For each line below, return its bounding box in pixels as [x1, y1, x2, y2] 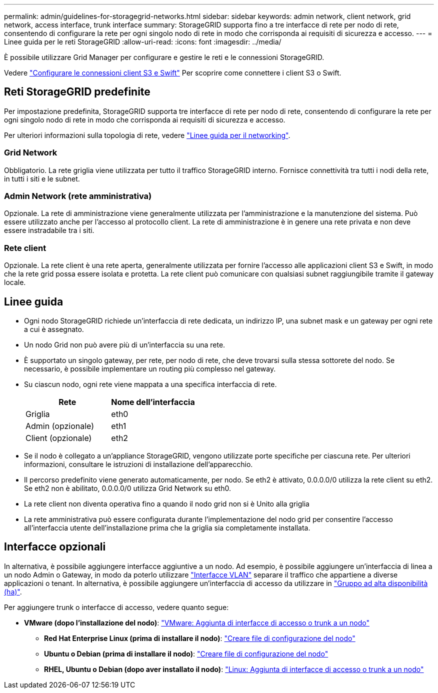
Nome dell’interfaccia [111, 396, 195, 407]
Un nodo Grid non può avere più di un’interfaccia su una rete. [24, 340, 225, 349]
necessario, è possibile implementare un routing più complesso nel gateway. [24, 364, 276, 373]
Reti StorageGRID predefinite [4, 85, 150, 98]
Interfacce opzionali [4, 540, 106, 553]
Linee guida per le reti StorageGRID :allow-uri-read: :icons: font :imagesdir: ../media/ [4, 37, 281, 46]
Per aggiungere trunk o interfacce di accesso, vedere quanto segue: [4, 602, 229, 611]
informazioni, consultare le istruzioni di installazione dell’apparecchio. [24, 459, 253, 468]
